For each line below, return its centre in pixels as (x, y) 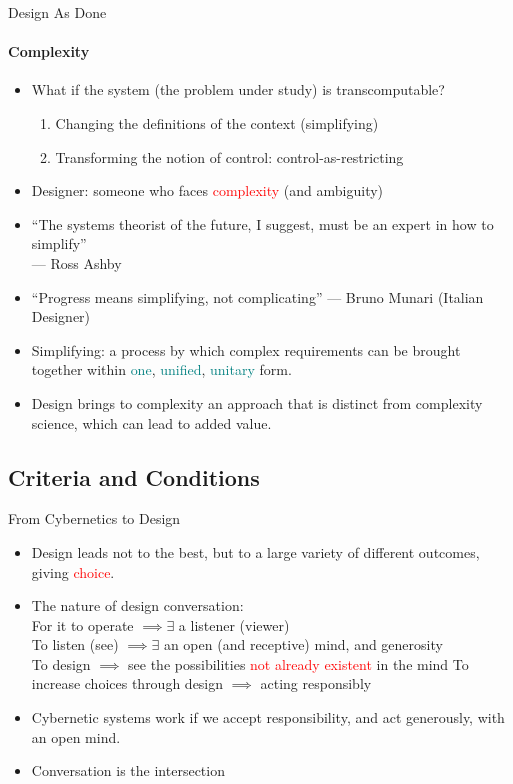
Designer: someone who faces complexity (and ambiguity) (207, 190)
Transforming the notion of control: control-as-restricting (229, 156)
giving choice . (73, 571)
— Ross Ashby (76, 262)
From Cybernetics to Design (94, 518)
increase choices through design (127, 683)
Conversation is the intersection (128, 770)
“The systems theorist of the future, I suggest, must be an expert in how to (262, 223)
